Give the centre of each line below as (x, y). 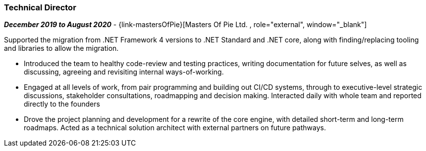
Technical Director (40, 7)
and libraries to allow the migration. (61, 48)
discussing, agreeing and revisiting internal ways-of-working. (124, 72)
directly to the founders (62, 104)
